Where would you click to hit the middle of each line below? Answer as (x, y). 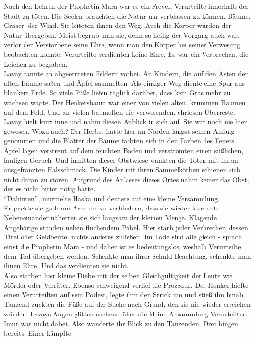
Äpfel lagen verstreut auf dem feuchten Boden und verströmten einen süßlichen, (124, 150)
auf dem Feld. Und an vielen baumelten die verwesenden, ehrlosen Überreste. (120, 112)
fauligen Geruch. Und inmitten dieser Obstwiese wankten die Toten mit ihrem (121, 160)
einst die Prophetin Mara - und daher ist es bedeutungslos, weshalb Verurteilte (123, 246)
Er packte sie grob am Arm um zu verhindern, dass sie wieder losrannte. (113, 208)
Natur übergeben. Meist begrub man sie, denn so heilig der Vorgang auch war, (122, 35)
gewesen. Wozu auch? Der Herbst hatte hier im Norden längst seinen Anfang (119, 131)
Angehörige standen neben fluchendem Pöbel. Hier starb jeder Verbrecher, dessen (126, 227)
